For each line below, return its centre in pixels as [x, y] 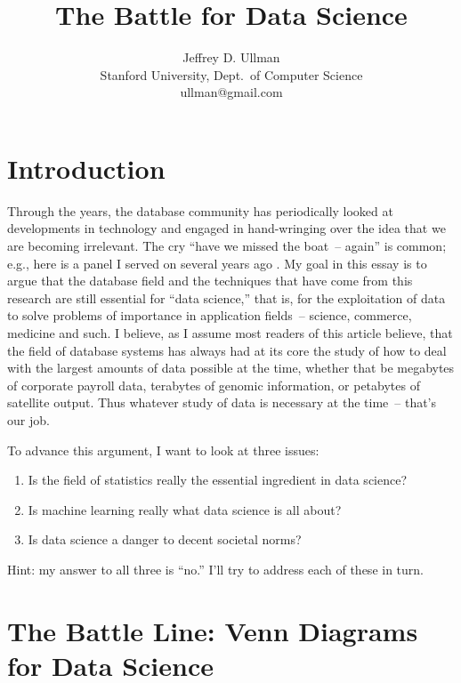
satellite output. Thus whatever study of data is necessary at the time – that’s [222, 402]
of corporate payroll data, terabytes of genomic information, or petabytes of [214, 385]
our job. [28, 419]
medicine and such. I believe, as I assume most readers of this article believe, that [230, 333]
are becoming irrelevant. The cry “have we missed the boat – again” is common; [227, 246]
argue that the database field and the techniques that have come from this [210, 281]
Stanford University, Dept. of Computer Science [231, 74]
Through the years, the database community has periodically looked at [200, 210]
